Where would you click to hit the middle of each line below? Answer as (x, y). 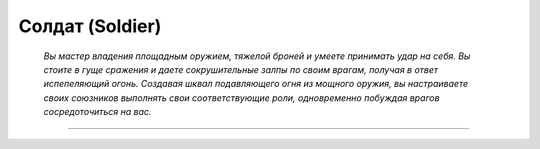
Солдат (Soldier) (90, 26)
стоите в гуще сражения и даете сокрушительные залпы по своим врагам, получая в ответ (241, 69)
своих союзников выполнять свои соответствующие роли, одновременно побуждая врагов (241, 97)
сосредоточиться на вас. (97, 112)
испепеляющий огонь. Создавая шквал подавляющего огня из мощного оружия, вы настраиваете (256, 84)
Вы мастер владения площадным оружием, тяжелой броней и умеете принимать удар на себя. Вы (257, 56)
